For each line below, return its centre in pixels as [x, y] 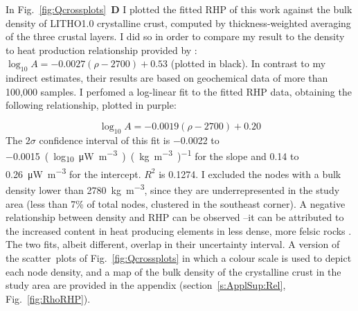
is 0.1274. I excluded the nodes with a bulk [250, 174]
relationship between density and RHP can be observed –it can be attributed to [175, 217]
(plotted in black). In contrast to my [248, 63]
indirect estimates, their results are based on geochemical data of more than [167, 78]
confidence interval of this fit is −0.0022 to [129, 140]
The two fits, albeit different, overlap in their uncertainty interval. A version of [173, 244]
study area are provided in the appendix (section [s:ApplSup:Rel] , [146, 285]
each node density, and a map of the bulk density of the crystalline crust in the [173, 271]
